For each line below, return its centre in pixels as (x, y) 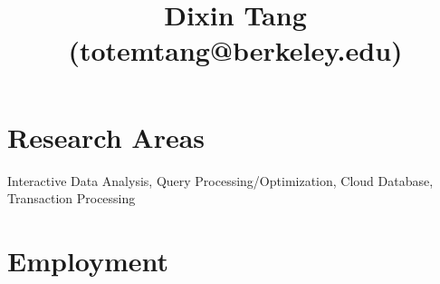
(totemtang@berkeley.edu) (235, 50)
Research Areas (106, 137)
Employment (88, 260)
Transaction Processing (72, 198)
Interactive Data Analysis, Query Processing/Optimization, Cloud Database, (220, 180)
